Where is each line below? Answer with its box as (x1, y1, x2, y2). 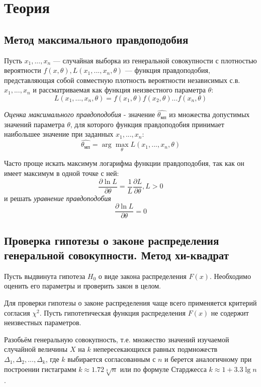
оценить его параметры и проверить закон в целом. (4, 280, 161, 291)
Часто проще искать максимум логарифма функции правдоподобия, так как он (4, 158, 244, 168)
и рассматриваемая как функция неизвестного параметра (33, 84, 206, 95)
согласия (4, 307, 30, 318)
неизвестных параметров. (4, 317, 81, 328)
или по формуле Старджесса (120, 363, 207, 374)
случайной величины (4, 344, 68, 354)
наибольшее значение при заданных (4, 129, 114, 139)
